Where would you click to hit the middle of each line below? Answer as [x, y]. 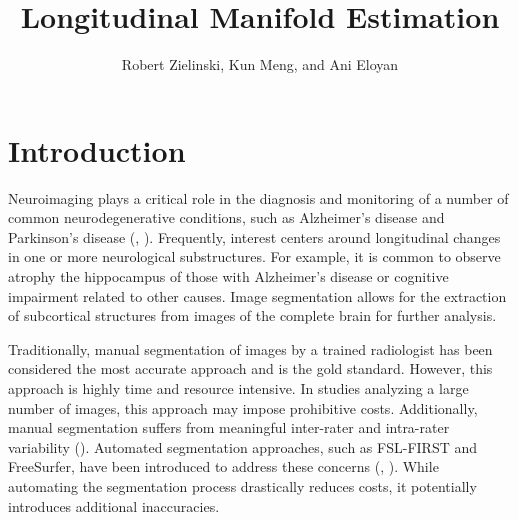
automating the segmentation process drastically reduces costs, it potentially [242, 485]
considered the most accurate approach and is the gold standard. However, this [250, 368]
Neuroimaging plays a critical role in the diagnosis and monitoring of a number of [258, 197]
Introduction [97, 149]
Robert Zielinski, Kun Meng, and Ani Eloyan [260, 64]
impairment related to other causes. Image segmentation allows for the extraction [257, 295]
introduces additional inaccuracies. [114, 505]
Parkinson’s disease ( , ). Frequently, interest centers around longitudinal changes [254, 236]
